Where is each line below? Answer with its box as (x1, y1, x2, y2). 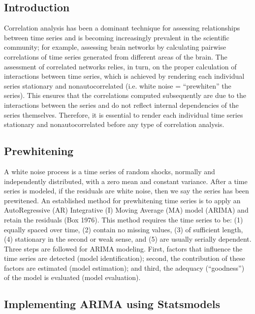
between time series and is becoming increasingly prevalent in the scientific (4, 32, 229, 42)
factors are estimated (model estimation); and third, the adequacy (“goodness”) (4, 262, 245, 273)
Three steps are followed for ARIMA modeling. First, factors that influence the (4, 243, 243, 253)
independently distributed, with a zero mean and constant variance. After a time (4, 176, 248, 186)
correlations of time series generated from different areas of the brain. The (4, 51, 227, 62)
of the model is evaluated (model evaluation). (4, 272, 141, 283)
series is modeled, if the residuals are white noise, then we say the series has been (4, 186, 249, 196)
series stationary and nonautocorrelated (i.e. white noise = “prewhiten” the (4, 80, 231, 91)
